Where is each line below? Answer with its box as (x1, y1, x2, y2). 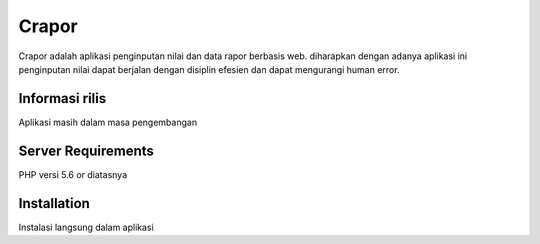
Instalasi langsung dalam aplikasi (18, 221, 154, 233)
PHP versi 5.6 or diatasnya (18, 168, 128, 180)
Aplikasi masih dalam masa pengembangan (18, 116, 198, 128)
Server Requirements (18, 142, 155, 159)
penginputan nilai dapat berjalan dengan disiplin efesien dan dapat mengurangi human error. (18, 63, 400, 75)
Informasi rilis (18, 90, 107, 107)
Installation (18, 195, 90, 212)
